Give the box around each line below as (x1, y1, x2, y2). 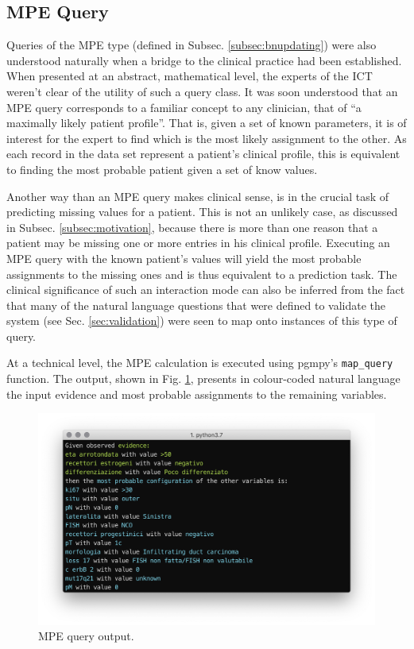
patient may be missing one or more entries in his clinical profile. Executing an (6, 234, 390, 251)
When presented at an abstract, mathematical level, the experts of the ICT (6, 68, 373, 84)
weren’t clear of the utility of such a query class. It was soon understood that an (6, 83, 398, 99)
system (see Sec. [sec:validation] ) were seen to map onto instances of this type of (6, 312, 397, 329)
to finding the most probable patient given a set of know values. (6, 160, 318, 177)
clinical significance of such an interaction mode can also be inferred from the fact (6, 281, 405, 298)
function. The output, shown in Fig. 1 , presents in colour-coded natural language (6, 370, 400, 387)
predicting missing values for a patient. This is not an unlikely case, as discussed (6, 203, 398, 220)
